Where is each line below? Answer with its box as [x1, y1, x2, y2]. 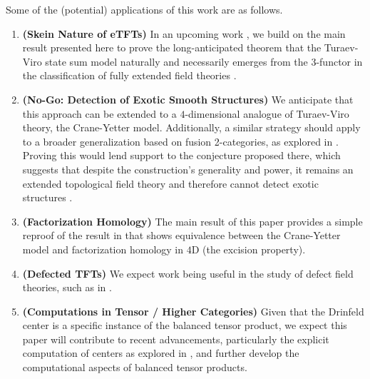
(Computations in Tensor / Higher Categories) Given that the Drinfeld [22, 303, 364, 318]
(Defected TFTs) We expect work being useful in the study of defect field [22, 266, 354, 281]
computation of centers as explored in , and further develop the [22, 345, 299, 360]
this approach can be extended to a [22, 106, 177, 121]
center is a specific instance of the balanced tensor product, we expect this [22, 318, 347, 333]
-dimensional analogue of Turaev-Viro [185, 106, 349, 121]
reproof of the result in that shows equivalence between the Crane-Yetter [22, 228, 341, 243]
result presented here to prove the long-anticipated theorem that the [22, 40, 322, 55]
